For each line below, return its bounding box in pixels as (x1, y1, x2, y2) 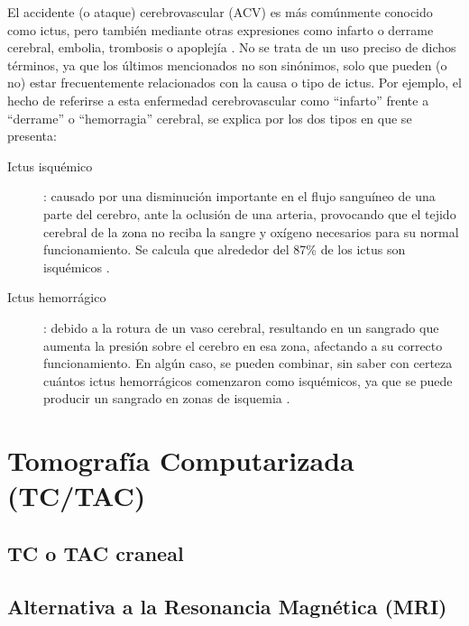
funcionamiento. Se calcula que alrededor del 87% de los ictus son (43, 240, 406, 259)
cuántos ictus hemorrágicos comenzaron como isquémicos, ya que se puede (43, 371, 453, 390)
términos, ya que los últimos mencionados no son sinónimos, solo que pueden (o (7, 55, 447, 74)
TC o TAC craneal (7, 539, 184, 566)
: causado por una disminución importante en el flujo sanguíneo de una (43, 187, 436, 206)
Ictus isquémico (7, 156, 93, 175)
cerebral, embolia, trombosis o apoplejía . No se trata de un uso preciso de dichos (7, 38, 456, 57)
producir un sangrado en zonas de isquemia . (43, 389, 290, 408)
